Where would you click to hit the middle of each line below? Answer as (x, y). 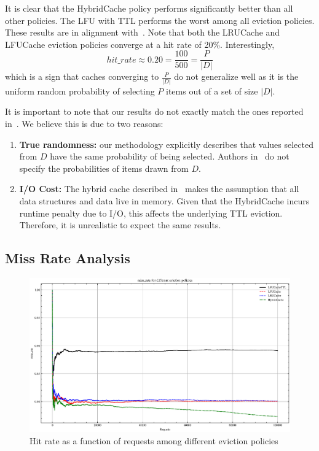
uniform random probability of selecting (80, 91)
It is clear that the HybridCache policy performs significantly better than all (149, 8)
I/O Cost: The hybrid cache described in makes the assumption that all (159, 189)
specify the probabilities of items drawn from (104, 168)
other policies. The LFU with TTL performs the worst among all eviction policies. (160, 20)
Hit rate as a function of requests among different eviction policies (154, 441)
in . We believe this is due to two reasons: (84, 123)
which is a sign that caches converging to (82, 76)
